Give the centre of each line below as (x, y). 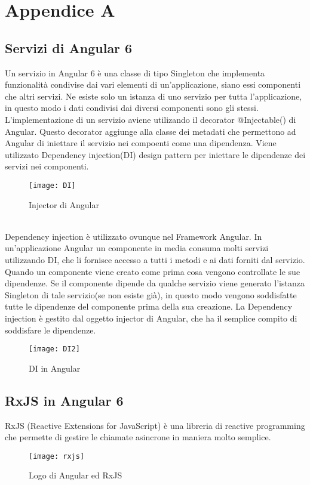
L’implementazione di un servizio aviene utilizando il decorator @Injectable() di (151, 119)
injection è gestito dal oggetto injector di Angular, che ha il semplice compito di (151, 318)
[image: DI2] (54, 349)
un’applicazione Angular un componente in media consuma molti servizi (137, 248)
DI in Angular (55, 368)
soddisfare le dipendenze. (50, 330)
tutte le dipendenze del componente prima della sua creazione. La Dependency (149, 306)
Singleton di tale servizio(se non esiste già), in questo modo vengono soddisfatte (151, 294)
